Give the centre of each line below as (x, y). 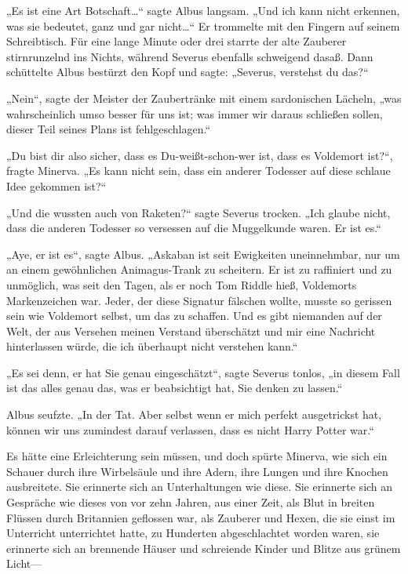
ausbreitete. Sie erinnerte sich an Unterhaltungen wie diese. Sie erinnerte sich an (200, 487)
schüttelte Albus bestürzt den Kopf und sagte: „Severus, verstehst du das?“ (188, 72)
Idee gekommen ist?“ (56, 185)
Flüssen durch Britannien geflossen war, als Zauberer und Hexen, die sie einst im (201, 517)
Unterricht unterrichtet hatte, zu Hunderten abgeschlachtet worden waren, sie (193, 533)
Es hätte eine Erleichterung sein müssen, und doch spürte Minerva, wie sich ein (197, 456)
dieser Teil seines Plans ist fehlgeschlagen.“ (109, 129)
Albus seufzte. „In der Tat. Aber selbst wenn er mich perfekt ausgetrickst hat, (194, 414)
